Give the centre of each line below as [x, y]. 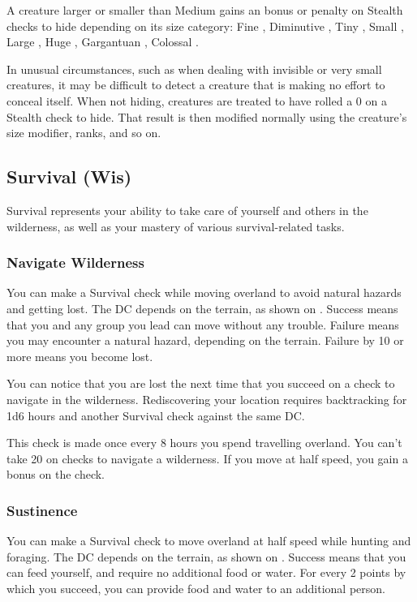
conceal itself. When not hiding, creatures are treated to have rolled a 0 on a [197, 100]
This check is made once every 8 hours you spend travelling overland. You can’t [204, 443]
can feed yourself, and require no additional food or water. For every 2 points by [206, 572]
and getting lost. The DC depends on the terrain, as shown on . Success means [202, 308]
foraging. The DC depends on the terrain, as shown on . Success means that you [206, 556]
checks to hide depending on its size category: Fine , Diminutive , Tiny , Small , [205, 26]
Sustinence [42, 510]
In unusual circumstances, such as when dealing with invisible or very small [194, 69]
